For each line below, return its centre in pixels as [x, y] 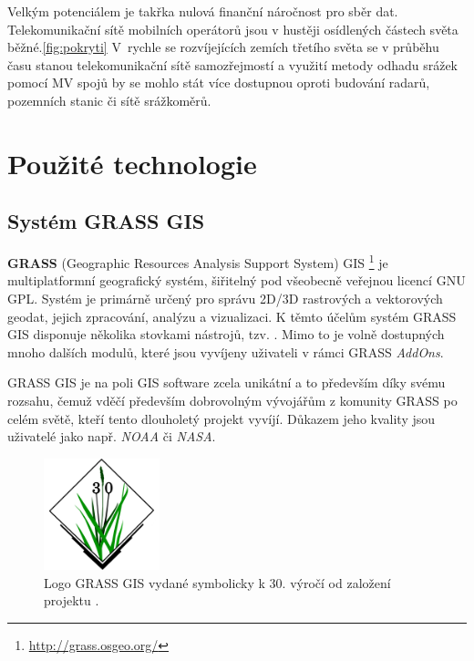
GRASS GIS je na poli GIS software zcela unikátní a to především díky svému [227, 382]
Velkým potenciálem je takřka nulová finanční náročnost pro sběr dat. [203, 11]
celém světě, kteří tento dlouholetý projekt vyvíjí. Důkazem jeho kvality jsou [222, 418]
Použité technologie [132, 163]
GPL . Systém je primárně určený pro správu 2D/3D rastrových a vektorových [225, 298]
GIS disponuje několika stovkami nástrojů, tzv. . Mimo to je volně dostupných [226, 334]
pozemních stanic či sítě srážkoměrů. [109, 100]
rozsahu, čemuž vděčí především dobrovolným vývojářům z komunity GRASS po [232, 400]
